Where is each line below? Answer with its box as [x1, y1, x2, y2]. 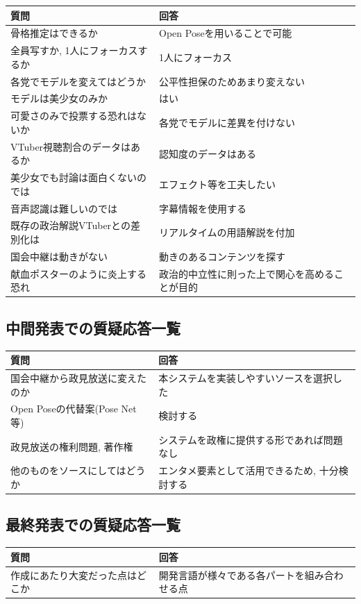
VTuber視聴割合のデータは [10, 139, 131, 153]
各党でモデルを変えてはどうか [10, 74, 146, 88]
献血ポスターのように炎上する [10, 266, 146, 280]
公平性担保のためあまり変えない [159, 74, 305, 88]
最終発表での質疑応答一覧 [6, 514, 180, 535]
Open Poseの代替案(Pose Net [10, 401, 137, 416]
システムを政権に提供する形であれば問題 [158, 432, 343, 446]
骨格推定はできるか [10, 26, 98, 40]
